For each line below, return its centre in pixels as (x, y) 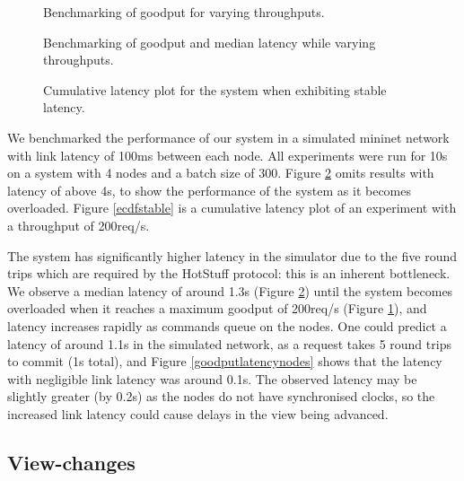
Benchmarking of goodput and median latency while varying (210, 42)
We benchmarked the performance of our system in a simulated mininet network (228, 137)
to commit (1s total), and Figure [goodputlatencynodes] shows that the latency (225, 361)
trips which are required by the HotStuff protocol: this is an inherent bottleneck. (229, 273)
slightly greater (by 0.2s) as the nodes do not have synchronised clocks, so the (221, 396)
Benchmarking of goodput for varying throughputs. (184, 12)
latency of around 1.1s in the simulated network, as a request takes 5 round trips (229, 343)
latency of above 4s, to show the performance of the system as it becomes (210, 190)
